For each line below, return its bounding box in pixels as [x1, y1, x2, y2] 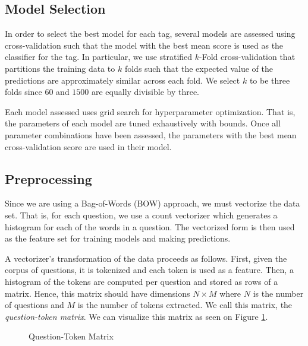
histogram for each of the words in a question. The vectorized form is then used [5, 220, 295, 233]
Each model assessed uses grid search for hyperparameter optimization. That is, [5, 105, 296, 118]
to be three [249, 74, 290, 86]
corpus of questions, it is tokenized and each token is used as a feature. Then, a [5, 264, 294, 276]
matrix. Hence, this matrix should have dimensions [5, 287, 190, 299]
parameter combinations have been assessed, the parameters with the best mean [5, 128, 297, 141]
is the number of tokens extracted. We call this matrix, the [77, 299, 293, 311]
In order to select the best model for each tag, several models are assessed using [5, 27, 296, 40]
